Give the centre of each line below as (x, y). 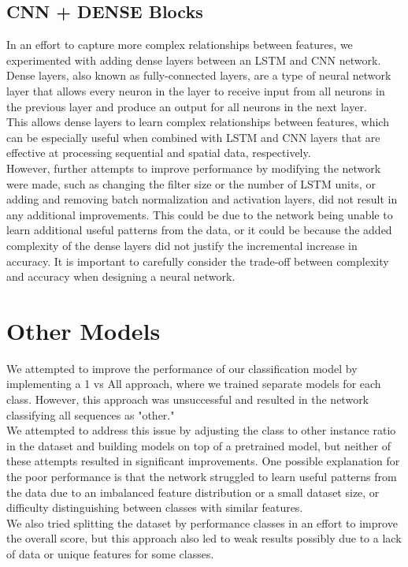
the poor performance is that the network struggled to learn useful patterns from (202, 476)
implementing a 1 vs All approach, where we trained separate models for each (194, 384)
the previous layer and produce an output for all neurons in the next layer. (187, 106)
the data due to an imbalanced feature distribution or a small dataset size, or (193, 492)
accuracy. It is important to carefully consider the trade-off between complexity (198, 261)
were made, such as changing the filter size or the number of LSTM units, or (191, 183)
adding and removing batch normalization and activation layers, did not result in (202, 199)
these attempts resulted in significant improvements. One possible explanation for (203, 461)
